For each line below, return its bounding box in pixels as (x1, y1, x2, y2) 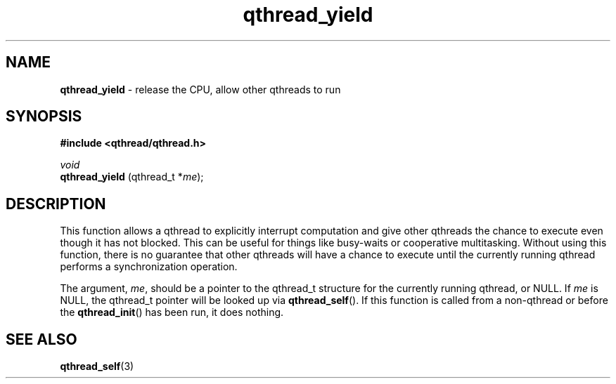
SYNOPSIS (6, 107, 82, 126)
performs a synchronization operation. (60, 260, 238, 273)
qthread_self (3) (60, 360, 134, 373)
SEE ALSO (6, 330, 77, 348)
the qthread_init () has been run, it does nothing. (60, 306, 284, 319)
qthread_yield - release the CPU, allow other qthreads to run (60, 83, 341, 95)
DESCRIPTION (6, 194, 106, 213)
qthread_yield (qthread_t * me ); (60, 171, 204, 183)
